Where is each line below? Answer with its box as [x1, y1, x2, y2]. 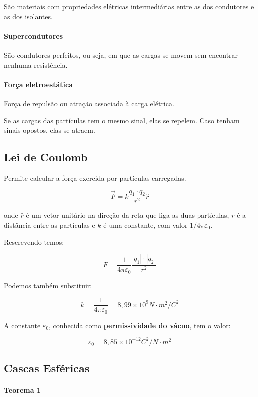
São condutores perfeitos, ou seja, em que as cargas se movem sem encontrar [4, 49, 238, 60]
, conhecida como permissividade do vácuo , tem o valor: [49, 320, 231, 330]
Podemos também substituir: [4, 280, 92, 290]
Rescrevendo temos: [4, 236, 64, 247]
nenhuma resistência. [4, 59, 68, 70]
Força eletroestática [4, 79, 73, 89]
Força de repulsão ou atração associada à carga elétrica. [4, 98, 174, 108]
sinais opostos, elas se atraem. [4, 125, 95, 135]
